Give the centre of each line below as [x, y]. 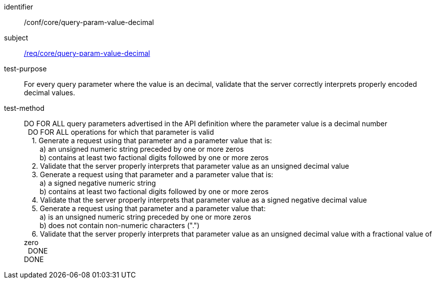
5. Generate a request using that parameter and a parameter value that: [149, 208]
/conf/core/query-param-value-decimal [89, 22]
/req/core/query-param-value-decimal [87, 53]
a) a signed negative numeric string [98, 183]
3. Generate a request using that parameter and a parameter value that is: [152, 174]
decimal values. [50, 93]
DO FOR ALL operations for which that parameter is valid [121, 132]
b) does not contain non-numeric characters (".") [119, 225]
